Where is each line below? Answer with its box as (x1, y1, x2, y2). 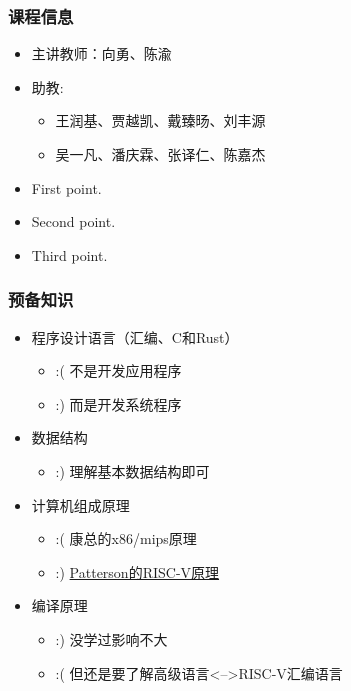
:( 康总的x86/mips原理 (55, 528, 197, 549)
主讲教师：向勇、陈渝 (31, 43, 172, 64)
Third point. (31, 244, 108, 265)
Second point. (31, 211, 116, 232)
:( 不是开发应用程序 (55, 360, 182, 381)
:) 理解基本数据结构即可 (55, 460, 210, 481)
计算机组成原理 (31, 494, 130, 515)
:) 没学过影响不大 (55, 628, 168, 649)
